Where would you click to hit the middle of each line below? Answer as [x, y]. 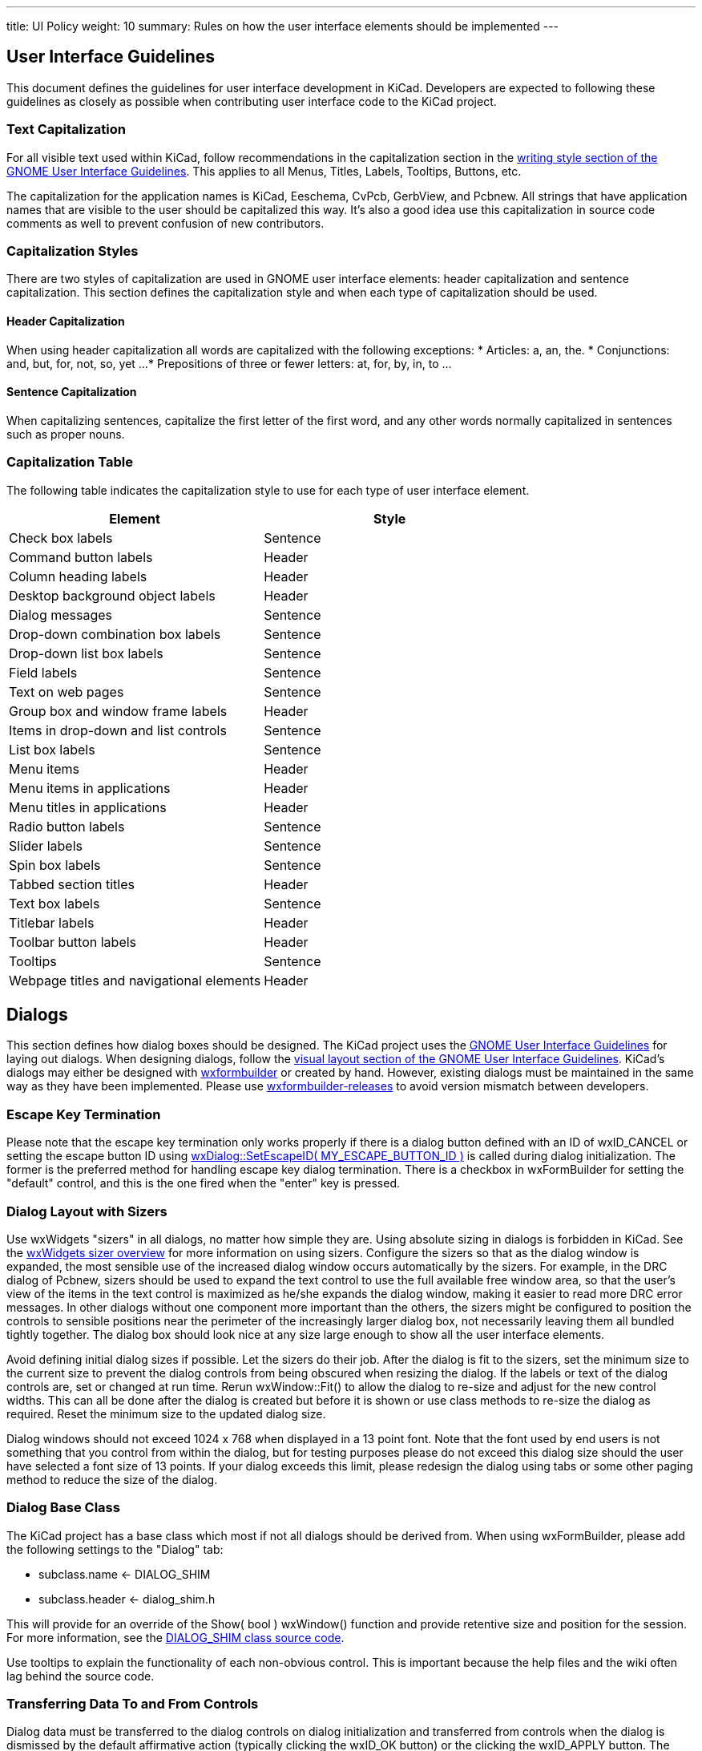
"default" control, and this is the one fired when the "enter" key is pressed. [204, 1183]
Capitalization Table [70, 462]
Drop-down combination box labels [115, 634]
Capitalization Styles [73, 251]
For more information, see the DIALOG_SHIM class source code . [175, 1637]
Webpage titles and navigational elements [135, 980]
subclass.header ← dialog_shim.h [127, 1599]
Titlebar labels [52, 922]
